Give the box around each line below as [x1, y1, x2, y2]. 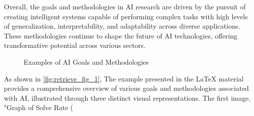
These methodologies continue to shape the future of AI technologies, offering [4, 30, 238, 40]
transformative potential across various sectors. [4, 40, 146, 50]
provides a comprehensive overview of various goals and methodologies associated [4, 83, 249, 93]
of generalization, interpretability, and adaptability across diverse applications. [4, 21, 241, 31]
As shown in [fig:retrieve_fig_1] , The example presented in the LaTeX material [4, 73, 244, 83]
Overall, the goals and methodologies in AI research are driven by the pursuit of [4, 1, 246, 11]
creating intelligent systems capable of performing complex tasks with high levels [4, 11, 248, 21]
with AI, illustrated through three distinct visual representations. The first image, [4, 92, 251, 103]
